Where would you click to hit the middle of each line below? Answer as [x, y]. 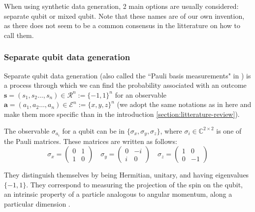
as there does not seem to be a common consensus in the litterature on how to [122, 25]
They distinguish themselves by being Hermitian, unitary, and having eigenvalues [127, 175]
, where [171, 130]
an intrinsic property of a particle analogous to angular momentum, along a [118, 194]
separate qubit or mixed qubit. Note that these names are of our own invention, [124, 16]
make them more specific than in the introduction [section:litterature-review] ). [122, 114]
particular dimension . [37, 204]
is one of [229, 130]
